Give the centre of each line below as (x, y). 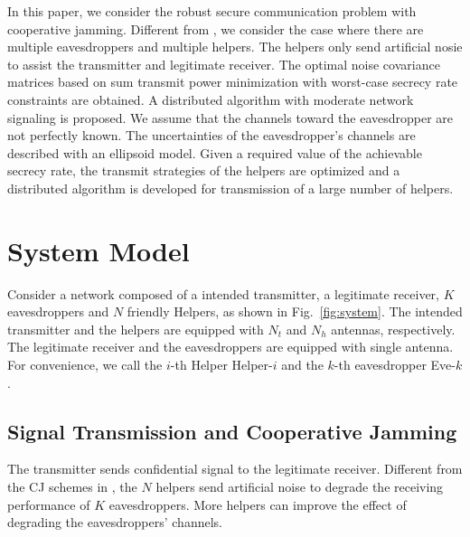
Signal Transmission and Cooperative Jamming (232, 431)
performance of (49, 504)
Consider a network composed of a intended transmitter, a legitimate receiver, (223, 293)
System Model (99, 250)
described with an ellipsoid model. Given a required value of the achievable (215, 152)
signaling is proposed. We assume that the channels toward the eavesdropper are (230, 117)
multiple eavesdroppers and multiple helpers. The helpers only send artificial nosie (235, 47)
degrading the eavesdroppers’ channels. (115, 522)
